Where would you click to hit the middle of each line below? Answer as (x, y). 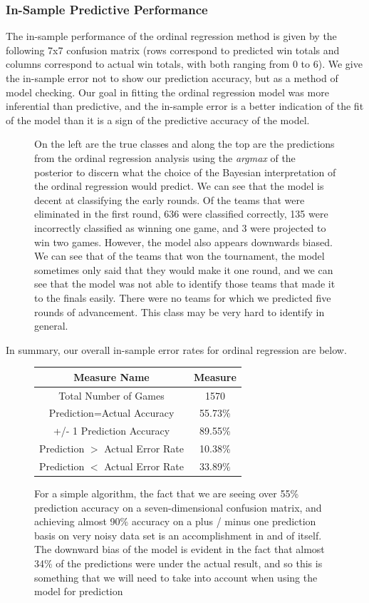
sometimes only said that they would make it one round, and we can (184, 269)
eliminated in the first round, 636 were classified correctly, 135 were (181, 214)
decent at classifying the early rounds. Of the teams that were (170, 199)
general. (51, 326)
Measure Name (111, 376)
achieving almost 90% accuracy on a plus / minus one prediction (175, 521)
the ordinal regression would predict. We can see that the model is (179, 186)
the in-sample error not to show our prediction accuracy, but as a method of (172, 78)
